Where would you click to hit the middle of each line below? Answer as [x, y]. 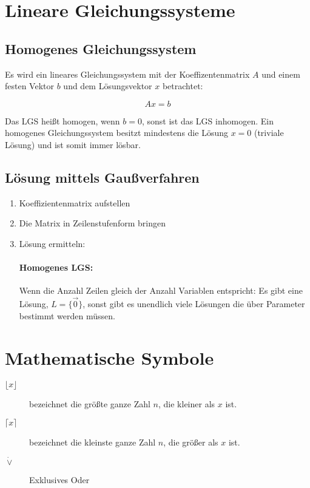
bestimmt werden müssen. [67, 315]
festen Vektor [30, 86]
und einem [281, 74]
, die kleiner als [187, 404]
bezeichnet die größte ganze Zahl [90, 404]
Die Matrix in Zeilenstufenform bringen [92, 223]
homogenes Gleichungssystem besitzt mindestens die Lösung [116, 133]
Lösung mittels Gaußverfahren [102, 177]
